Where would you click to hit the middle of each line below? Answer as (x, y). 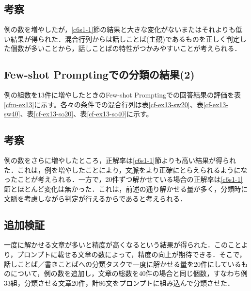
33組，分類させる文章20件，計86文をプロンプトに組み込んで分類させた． (119, 283)
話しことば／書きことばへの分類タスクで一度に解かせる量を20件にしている (123, 264)
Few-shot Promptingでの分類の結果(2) (99, 74)
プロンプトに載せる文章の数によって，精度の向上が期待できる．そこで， (132, 254)
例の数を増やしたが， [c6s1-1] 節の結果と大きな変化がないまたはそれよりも (120, 29)
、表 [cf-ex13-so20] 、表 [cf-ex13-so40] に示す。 (86, 114)
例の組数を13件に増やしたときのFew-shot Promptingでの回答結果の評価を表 (122, 95)
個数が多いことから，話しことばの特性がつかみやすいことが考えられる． (126, 48)
